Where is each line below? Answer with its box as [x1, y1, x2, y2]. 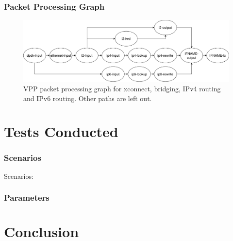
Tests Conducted [4, 121, 118, 141]
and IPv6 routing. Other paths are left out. [23, 93, 152, 103]
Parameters [4, 191, 50, 204]
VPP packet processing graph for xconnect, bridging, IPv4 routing [23, 83, 221, 93]
